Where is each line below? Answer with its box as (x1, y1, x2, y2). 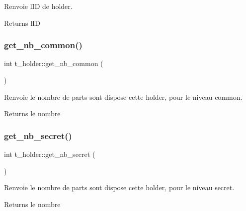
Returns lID (4, 17, 40, 28)
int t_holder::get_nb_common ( (4, 58, 103, 69)
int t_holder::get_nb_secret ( (4, 149, 95, 159)
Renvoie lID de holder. (4, 1, 73, 11)
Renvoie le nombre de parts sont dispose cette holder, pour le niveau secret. (4, 182, 235, 193)
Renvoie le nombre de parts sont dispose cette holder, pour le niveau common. (4, 91, 243, 102)
